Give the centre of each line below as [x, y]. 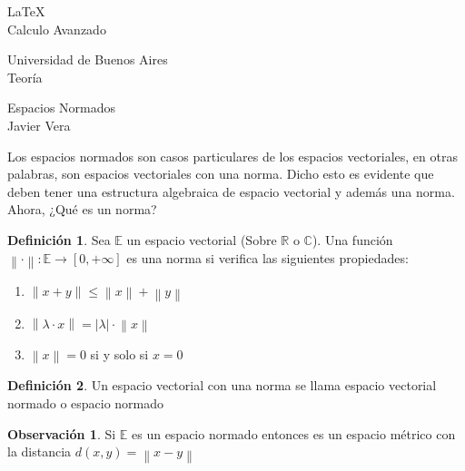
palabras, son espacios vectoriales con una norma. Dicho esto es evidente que [221, 174]
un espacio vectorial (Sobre [202, 239]
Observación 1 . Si [62, 433]
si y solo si [119, 354]
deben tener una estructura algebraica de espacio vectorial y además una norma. [231, 191]
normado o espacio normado [86, 402]
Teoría [25, 77]
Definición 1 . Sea [59, 239]
